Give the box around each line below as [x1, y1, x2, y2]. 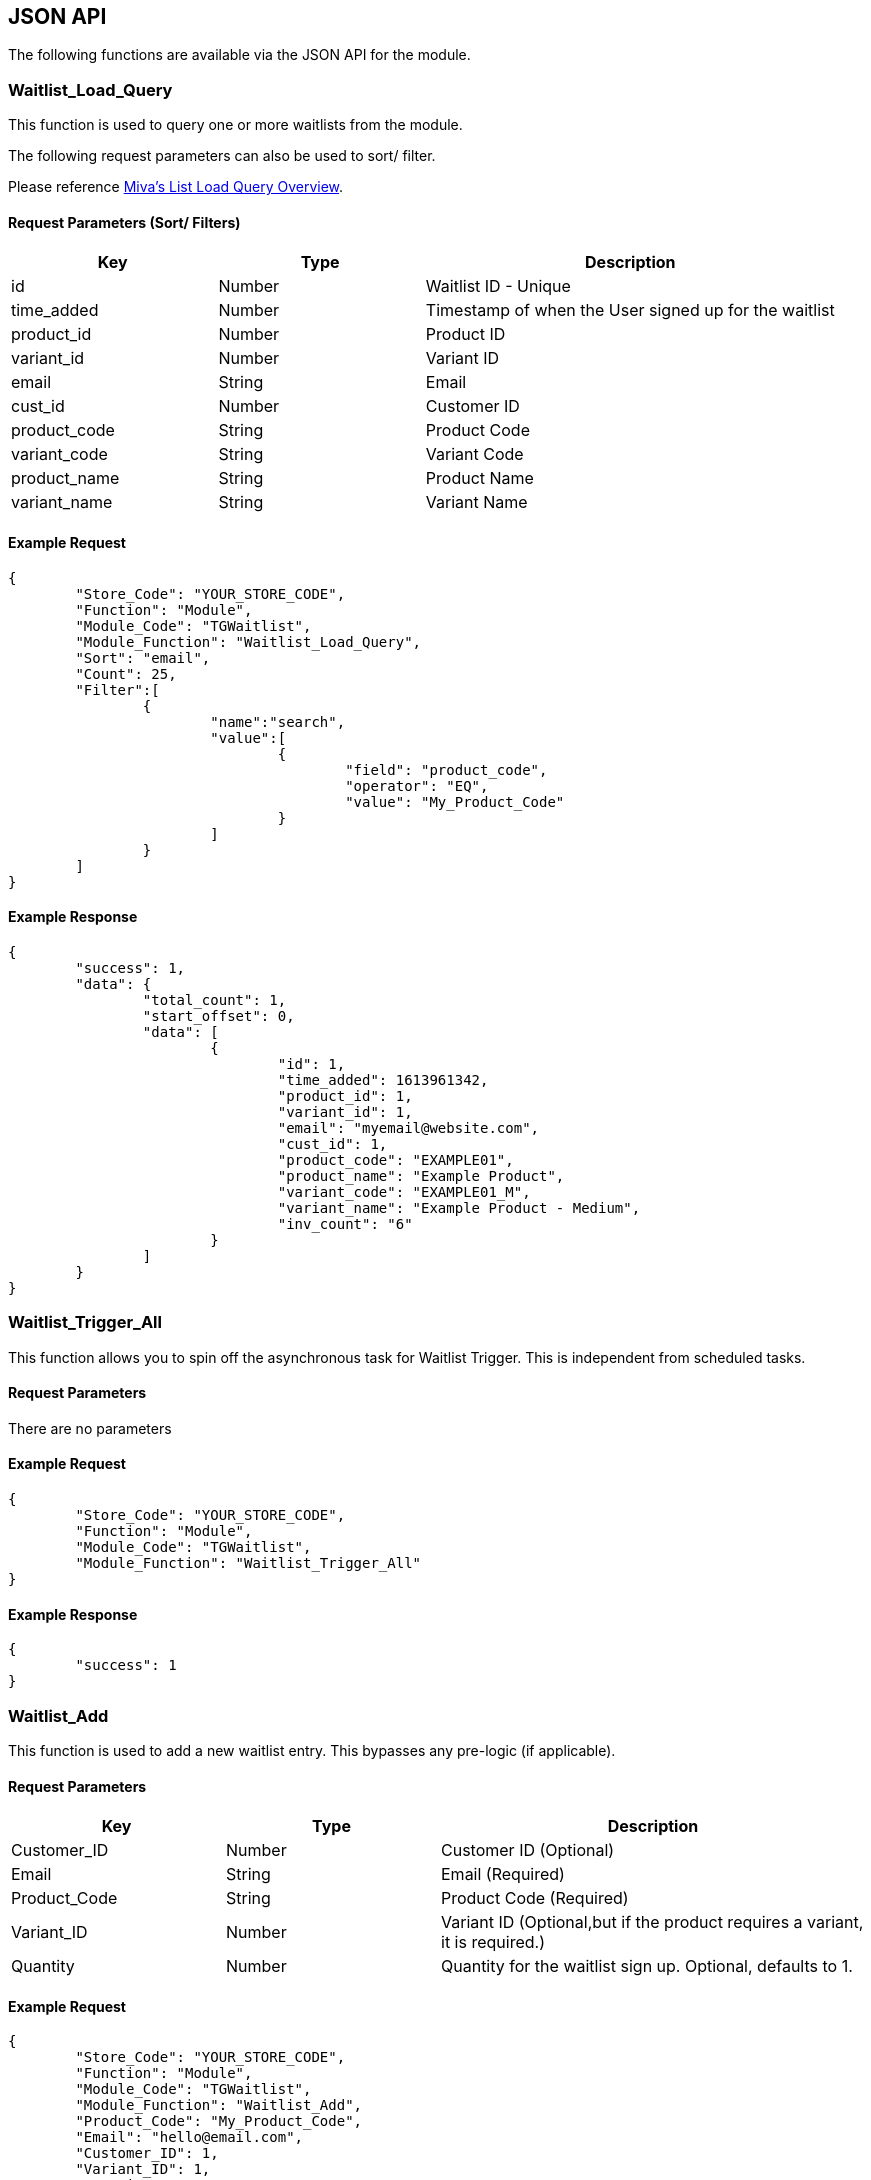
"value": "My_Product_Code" [345, 793, 565, 810]
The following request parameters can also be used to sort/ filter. [8, 147, 436, 165]
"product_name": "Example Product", [277, 1167, 565, 1184]
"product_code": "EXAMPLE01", [277, 1151, 514, 1168]
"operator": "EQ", [345, 777, 489, 794]
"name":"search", [210, 713, 346, 730]
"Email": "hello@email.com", [75, 2129, 304, 2146]
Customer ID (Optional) [441, 1840, 615, 1861]
